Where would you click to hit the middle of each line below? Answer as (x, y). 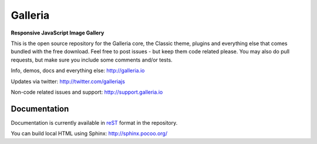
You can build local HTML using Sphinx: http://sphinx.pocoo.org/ (89, 133)
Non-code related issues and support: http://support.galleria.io (87, 92)
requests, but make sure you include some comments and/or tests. (92, 60)
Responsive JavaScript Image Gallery (58, 33)
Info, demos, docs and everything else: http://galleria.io (78, 71)
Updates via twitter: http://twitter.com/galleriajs (68, 81)
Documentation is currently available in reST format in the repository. (94, 122)
